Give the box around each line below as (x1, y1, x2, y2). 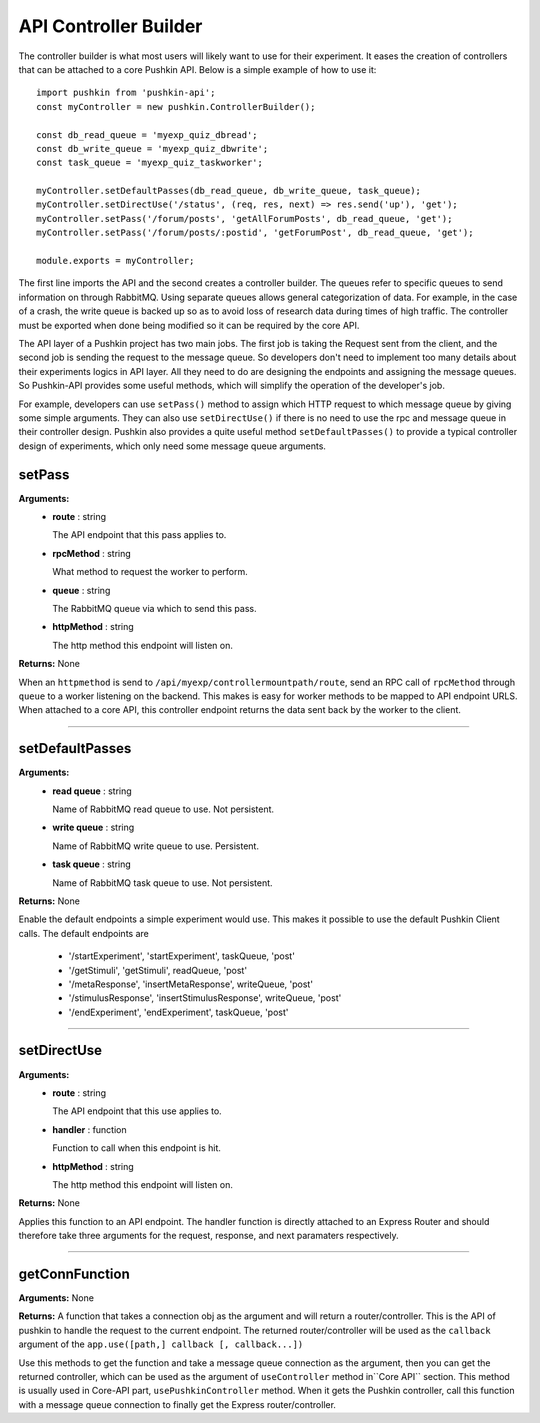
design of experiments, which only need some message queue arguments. (18, 440, 327, 452)
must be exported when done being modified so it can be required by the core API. (18, 319, 360, 331)
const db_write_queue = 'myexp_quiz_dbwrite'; (36, 143, 269, 154)
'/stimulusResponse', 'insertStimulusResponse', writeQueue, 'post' (68, 992, 342, 1004)
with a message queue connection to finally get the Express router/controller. (18, 1398, 337, 1410)
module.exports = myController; (36, 255, 195, 267)
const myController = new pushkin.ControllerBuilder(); (36, 101, 316, 112)
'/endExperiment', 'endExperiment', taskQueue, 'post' (68, 1006, 289, 1018)
